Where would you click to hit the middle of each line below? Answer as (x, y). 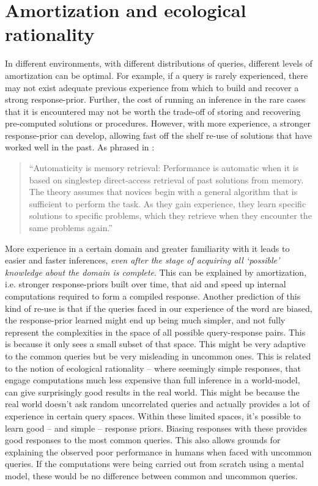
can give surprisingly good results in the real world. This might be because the (152, 392)
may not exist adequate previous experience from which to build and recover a (152, 87)
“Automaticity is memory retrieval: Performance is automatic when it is (164, 168)
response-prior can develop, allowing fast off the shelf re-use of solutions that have (158, 135)
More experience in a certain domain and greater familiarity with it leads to (147, 248)
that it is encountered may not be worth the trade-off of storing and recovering (153, 111)
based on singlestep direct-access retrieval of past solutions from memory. (166, 179)
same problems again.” (71, 228)
